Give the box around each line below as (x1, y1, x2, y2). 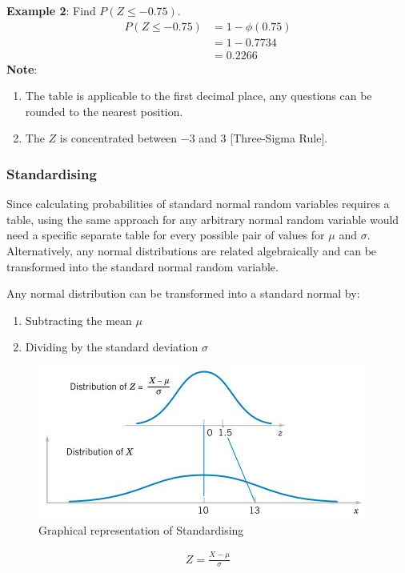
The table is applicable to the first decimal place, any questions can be (25, 87, 372, 104)
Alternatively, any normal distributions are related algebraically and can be (6, 242, 377, 259)
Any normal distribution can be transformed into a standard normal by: (6, 285, 360, 302)
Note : (6, 60, 38, 77)
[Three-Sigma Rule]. (230, 130, 328, 146)
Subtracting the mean (25, 311, 132, 328)
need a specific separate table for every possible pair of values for (6, 226, 325, 243)
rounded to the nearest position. (25, 102, 183, 119)
